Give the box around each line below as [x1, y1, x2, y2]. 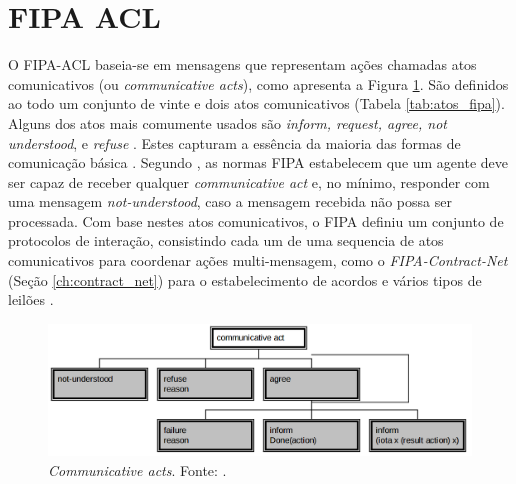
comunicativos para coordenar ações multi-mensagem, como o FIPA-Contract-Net [8, 250, 508, 271]
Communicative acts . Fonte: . [48, 459, 227, 480]
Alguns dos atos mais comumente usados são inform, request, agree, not [8, 112, 447, 133]
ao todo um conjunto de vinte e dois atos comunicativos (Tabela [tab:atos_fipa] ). [8, 93, 505, 114]
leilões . [8, 289, 54, 310]
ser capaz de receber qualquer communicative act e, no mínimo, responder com [8, 171, 490, 192]
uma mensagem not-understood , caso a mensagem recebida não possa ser [8, 191, 452, 212]
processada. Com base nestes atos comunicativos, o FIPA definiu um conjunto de [8, 210, 504, 231]
